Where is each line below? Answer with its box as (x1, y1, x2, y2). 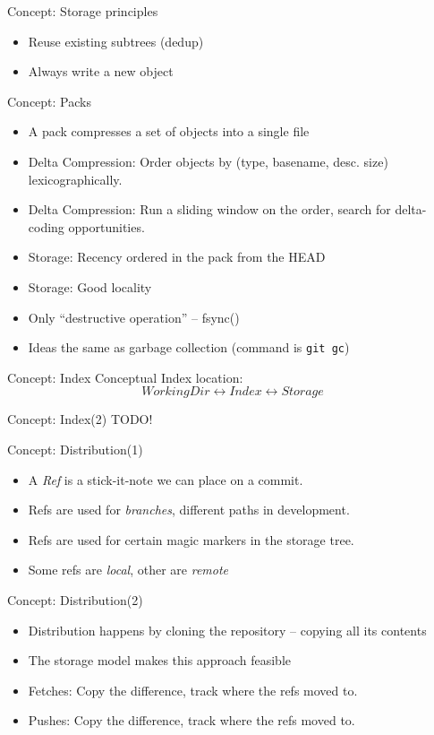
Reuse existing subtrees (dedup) (28, 31, 204, 50)
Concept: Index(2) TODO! (7, 410, 153, 428)
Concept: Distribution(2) (7, 590, 143, 609)
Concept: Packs (7, 91, 91, 110)
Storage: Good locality (28, 277, 152, 296)
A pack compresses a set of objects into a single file (28, 122, 310, 141)
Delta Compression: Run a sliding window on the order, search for (28, 200, 391, 219)
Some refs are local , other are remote (28, 560, 229, 579)
